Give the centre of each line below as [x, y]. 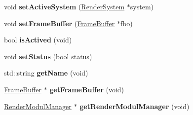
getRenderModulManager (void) [135, 106]
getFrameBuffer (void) [87, 89]
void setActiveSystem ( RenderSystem [64, 6]
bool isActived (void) [38, 40]
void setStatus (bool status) [48, 56]
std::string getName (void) [46, 73]
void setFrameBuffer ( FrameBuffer [59, 23]
